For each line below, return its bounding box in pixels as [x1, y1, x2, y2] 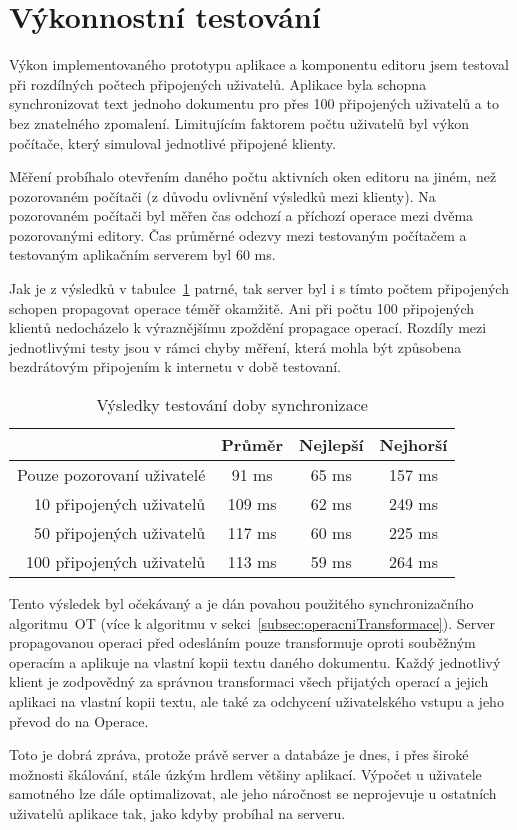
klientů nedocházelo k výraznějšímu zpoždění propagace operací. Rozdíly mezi [9, 317, 487, 338]
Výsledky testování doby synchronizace [96, 393, 368, 417]
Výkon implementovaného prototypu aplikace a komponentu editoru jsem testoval [9, 54, 509, 75]
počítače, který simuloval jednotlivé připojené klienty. [9, 132, 336, 153]
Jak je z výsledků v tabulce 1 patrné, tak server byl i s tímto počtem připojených [9, 278, 509, 299]
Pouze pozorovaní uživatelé [17, 463, 206, 487]
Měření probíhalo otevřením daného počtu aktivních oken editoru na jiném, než [9, 166, 497, 187]
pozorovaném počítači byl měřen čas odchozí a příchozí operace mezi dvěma [9, 205, 474, 226]
